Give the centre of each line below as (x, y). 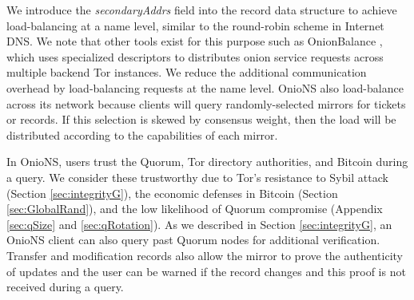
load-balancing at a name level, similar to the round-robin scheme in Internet (195, 25)
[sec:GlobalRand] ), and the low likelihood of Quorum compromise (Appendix (195, 209)
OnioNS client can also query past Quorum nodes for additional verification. (193, 240)
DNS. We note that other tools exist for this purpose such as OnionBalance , (195, 41)
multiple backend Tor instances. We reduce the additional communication (187, 72)
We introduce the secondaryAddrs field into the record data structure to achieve (202, 10)
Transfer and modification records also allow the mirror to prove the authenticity (205, 255)
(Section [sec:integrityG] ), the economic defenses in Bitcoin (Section (172, 193)
